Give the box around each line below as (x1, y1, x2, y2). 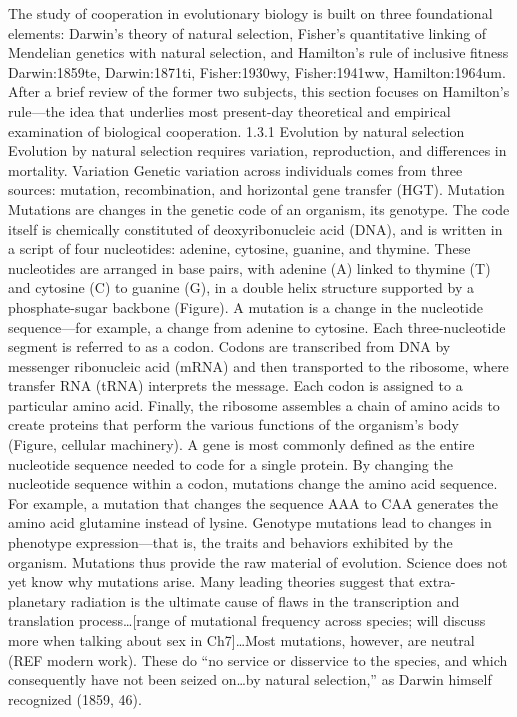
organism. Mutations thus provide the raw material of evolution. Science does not (8, 551, 508, 572)
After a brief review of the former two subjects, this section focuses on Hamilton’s (8, 81, 510, 102)
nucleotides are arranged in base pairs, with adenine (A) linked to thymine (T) (8, 257, 491, 278)
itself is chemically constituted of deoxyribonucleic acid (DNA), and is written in (8, 218, 503, 239)
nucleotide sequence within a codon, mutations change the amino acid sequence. (8, 473, 498, 494)
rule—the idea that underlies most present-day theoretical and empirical (8, 100, 451, 121)
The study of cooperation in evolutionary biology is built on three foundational (8, 3, 493, 23)
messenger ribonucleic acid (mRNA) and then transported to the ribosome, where (8, 355, 509, 376)
